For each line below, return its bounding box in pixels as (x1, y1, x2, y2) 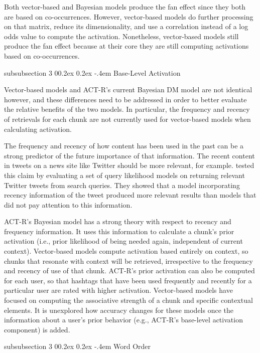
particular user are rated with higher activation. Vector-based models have (4, 285, 233, 295)
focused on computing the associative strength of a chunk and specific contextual (4, 295, 253, 305)
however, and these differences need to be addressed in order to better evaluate (4, 94, 247, 104)
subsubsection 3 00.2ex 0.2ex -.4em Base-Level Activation (4, 67, 181, 78)
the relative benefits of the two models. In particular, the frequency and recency (4, 104, 250, 114)
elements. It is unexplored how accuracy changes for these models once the (4, 304, 233, 315)
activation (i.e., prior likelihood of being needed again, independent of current (4, 236, 243, 246)
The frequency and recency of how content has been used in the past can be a (4, 140, 244, 151)
